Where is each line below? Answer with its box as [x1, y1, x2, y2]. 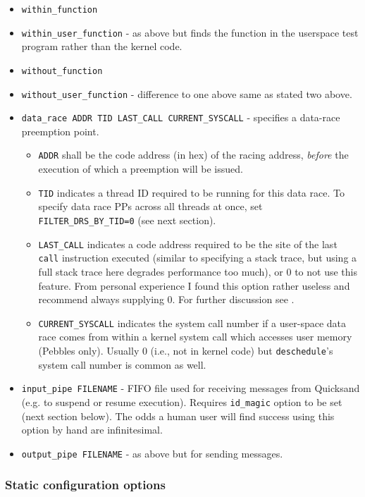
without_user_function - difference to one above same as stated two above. [21, 86, 352, 101]
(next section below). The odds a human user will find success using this [21, 408, 335, 423]
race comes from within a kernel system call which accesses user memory [38, 329, 352, 344]
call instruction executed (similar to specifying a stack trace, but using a [38, 250, 357, 265]
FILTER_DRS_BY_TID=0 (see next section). [38, 212, 216, 227]
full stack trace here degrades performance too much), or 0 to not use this [38, 264, 357, 278]
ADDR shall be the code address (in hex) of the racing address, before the [38, 147, 349, 162]
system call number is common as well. [38, 357, 206, 372]
